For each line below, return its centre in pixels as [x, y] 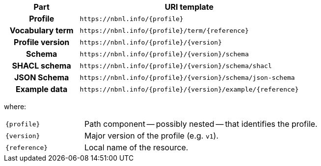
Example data [42, 89]
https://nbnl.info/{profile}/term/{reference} [164, 30]
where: [15, 107]
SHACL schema [41, 66]
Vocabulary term [41, 30]
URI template [189, 7]
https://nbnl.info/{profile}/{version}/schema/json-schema [187, 77]
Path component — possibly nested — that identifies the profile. [201, 124]
